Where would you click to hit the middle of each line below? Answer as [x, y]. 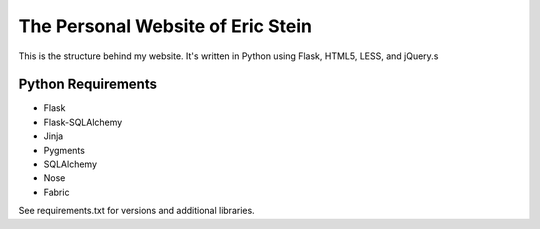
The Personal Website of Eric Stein [165, 26]
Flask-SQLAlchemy [83, 122]
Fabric [56, 192]
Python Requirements [87, 84]
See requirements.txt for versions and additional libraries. [136, 211]
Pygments [64, 150]
